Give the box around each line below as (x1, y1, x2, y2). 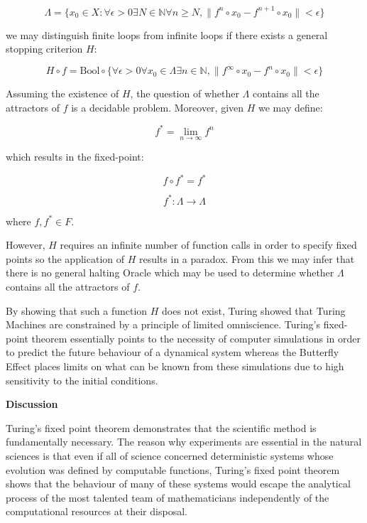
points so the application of (6, 251, 125, 266)
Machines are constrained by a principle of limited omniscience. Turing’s (6, 317, 321, 332)
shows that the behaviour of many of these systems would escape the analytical (6, 476, 351, 491)
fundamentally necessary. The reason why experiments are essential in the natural (6, 434, 362, 449)
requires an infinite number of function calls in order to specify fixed (60, 237, 357, 252)
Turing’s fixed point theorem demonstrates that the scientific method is (6, 420, 317, 435)
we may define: (258, 99, 323, 114)
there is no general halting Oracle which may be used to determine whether (6, 265, 334, 280)
